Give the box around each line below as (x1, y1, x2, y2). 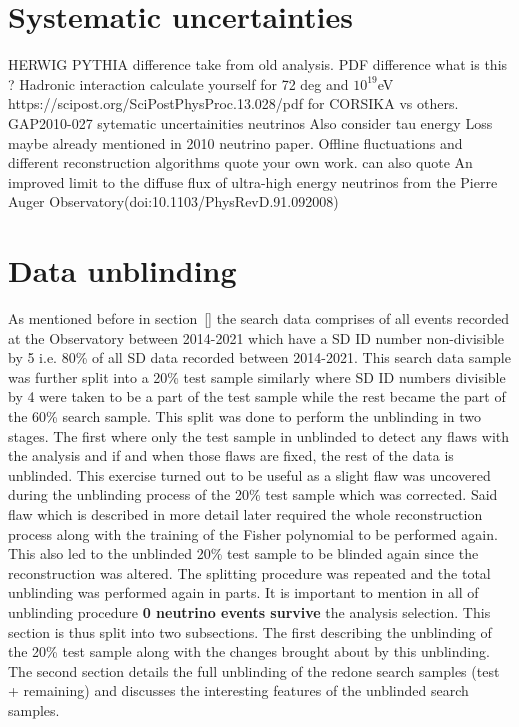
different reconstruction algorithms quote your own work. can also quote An (8, 152, 473, 173)
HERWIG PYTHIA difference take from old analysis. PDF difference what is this (8, 54, 508, 75)
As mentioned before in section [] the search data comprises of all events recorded (8, 308, 510, 328)
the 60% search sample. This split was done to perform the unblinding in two (8, 405, 481, 426)
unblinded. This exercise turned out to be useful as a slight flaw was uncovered (8, 464, 491, 485)
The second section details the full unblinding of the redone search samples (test (8, 660, 500, 681)
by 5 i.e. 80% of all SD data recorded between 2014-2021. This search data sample (8, 347, 511, 368)
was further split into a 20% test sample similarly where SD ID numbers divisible (8, 366, 506, 387)
